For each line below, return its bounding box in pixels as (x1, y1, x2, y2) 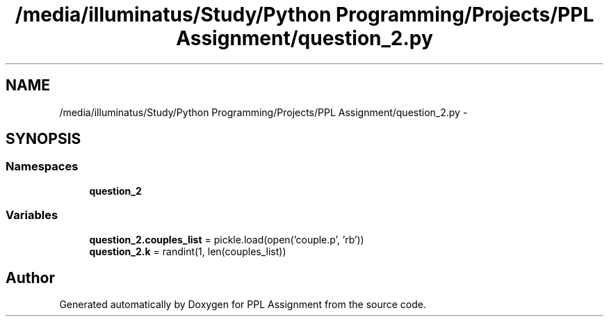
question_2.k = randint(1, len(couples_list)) (89, 245, 286, 257)
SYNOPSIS (6, 130, 81, 148)
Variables (6, 208, 58, 223)
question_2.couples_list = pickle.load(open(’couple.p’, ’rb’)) (89, 233, 364, 245)
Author (6, 268, 55, 287)
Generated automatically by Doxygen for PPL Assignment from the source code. (59, 298, 427, 311)
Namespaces (6, 159, 79, 174)
